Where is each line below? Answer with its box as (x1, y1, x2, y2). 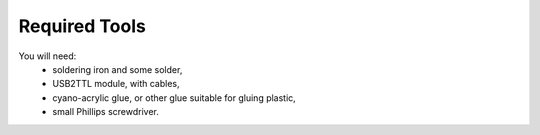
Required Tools (18, 15, 147, 37)
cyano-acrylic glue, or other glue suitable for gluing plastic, (52, 91, 297, 104)
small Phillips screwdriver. (52, 106, 160, 118)
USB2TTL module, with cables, (52, 78, 180, 90)
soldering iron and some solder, (52, 63, 183, 75)
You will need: (18, 50, 77, 62)
